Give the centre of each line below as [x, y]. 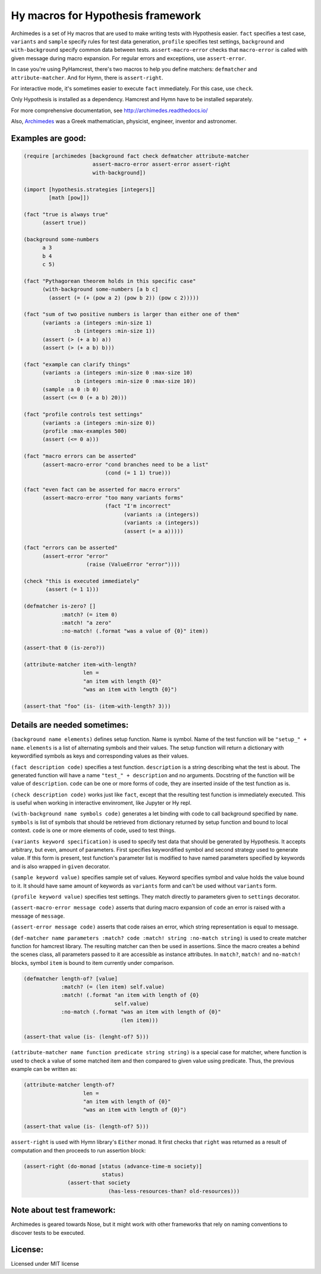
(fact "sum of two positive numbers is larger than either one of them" [132, 314]
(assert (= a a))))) [154, 531]
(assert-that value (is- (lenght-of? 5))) [86, 1037]
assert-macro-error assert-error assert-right [161, 164]
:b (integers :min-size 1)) [114, 331]
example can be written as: [44, 1069]
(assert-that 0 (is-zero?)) [64, 648]
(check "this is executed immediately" [81, 581]
